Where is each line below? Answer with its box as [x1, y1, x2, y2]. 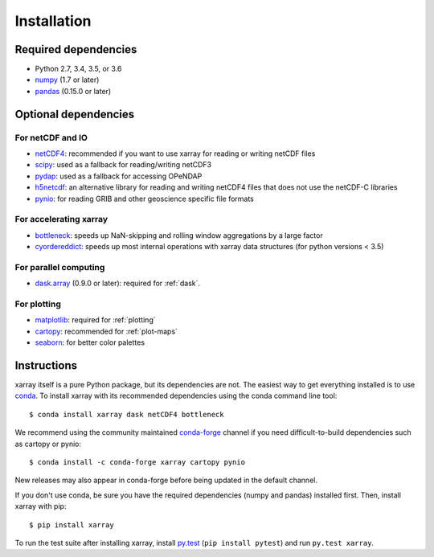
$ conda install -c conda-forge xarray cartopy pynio [29, 458, 245, 467]
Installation [14, 12, 92, 30]
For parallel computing [14, 261, 105, 272]
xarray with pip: [14, 502, 67, 511]
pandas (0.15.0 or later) [35, 86, 112, 96]
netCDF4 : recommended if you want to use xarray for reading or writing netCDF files [35, 149, 316, 158]
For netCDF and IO [14, 132, 88, 143]
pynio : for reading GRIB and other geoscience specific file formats [35, 194, 255, 203]
